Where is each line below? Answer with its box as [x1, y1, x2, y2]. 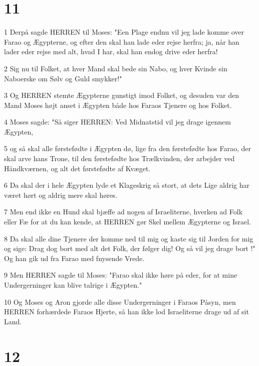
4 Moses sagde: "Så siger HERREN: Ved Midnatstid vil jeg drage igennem [4, 116, 231, 127]
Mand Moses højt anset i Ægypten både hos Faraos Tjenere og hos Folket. [4, 99, 232, 110]
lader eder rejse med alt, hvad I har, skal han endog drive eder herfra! [4, 46, 218, 57]
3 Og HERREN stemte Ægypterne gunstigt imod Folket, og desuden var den [4, 90, 239, 100]
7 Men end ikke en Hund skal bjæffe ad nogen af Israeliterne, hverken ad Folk [4, 206, 243, 217]
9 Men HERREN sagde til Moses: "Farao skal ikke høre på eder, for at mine [4, 270, 237, 280]
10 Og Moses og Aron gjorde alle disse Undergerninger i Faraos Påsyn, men [4, 296, 236, 307]
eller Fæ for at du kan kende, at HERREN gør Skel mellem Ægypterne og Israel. [4, 216, 251, 227]
